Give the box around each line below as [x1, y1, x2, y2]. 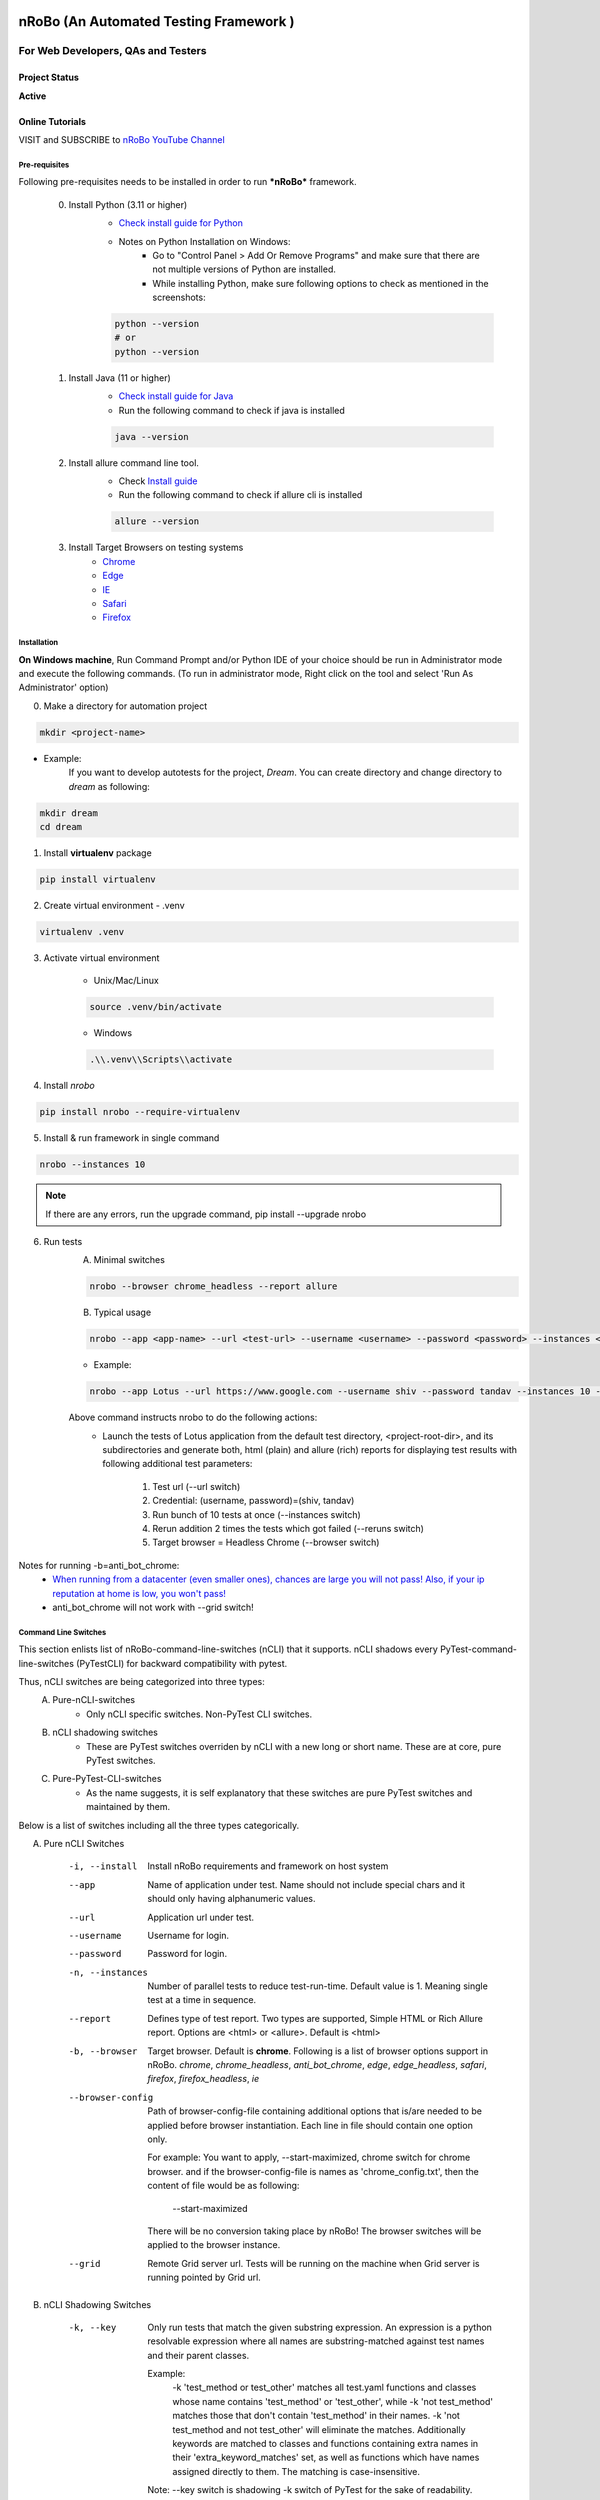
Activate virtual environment [43, 951, 160, 964]
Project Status [18, 71, 80, 84]
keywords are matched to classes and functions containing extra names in [172, 2438, 479, 2450]
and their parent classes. [147, 2349, 250, 2361]
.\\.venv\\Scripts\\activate [89, 1054, 233, 1065]
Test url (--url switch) [152, 1480, 241, 1492]
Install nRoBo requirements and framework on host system [147, 1860, 389, 1872]
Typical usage [93, 1306, 152, 1319]
